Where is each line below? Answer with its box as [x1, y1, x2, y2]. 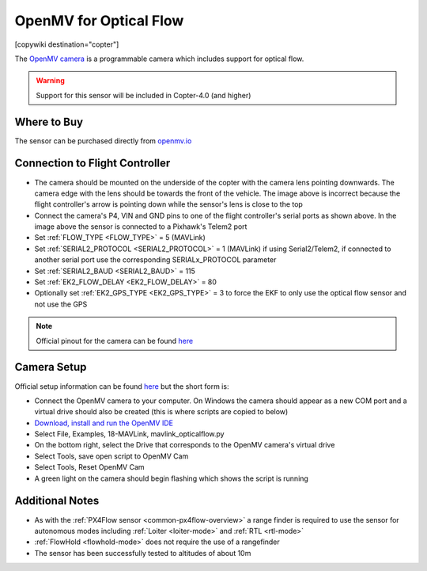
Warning [36, 76, 65, 86]
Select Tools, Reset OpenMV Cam [34, 463, 145, 472]
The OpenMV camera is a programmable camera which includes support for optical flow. [14, 54, 304, 63]
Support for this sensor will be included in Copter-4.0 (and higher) [36, 90, 251, 100]
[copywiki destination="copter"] [14, 40, 119, 49]
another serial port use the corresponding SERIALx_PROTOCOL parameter [34, 255, 277, 265]
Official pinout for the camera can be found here [36, 336, 194, 345]
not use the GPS [34, 299, 88, 309]
